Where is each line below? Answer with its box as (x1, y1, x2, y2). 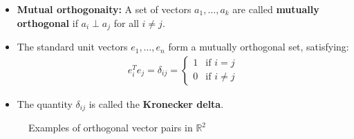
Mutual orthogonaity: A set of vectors (17, 2, 192, 16)
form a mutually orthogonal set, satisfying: (168, 39, 349, 54)
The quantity (17, 96, 73, 111)
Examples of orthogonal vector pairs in (28, 120, 193, 135)
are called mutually (232, 2, 319, 16)
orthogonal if (17, 15, 78, 30)
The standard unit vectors (17, 39, 128, 54)
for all (113, 15, 139, 30)
